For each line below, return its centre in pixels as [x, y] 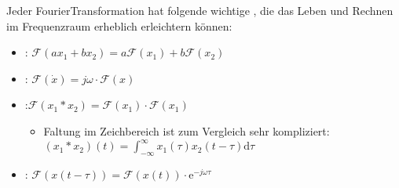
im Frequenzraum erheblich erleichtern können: [119, 25]
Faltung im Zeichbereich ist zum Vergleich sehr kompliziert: [187, 130]
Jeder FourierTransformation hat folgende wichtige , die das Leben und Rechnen [200, 10]
